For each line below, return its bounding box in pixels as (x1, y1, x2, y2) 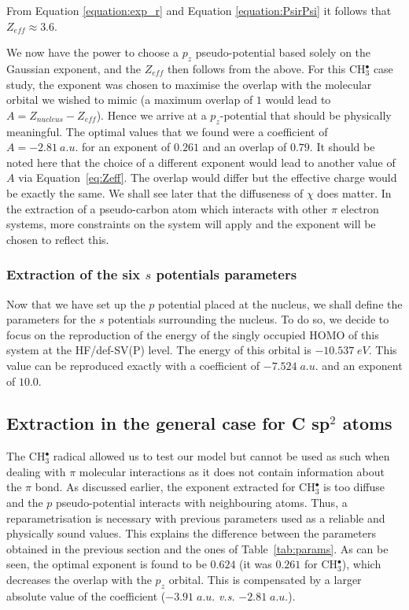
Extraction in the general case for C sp (6, 411, 330, 435)
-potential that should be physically (219, 106, 392, 123)
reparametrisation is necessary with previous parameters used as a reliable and (6, 509, 385, 526)
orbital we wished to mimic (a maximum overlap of (6, 91, 253, 108)
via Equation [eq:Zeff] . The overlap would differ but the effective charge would (18, 169, 397, 186)
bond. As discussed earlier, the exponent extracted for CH (35, 479, 315, 495)
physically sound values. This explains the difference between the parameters (6, 525, 376, 542)
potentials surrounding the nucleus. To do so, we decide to (108, 311, 389, 327)
